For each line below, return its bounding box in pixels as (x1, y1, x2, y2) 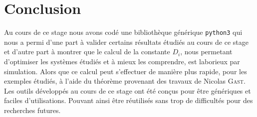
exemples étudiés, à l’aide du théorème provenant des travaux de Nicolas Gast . (4, 76, 246, 86)
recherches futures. (4, 105, 61, 115)
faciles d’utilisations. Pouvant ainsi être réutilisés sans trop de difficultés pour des (4, 95, 253, 106)
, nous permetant (180, 46, 233, 57)
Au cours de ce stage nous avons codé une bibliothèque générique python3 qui (4, 27, 243, 37)
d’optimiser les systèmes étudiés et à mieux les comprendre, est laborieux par (4, 56, 240, 66)
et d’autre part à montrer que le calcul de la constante (4, 46, 170, 57)
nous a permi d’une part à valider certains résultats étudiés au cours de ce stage (4, 36, 249, 47)
